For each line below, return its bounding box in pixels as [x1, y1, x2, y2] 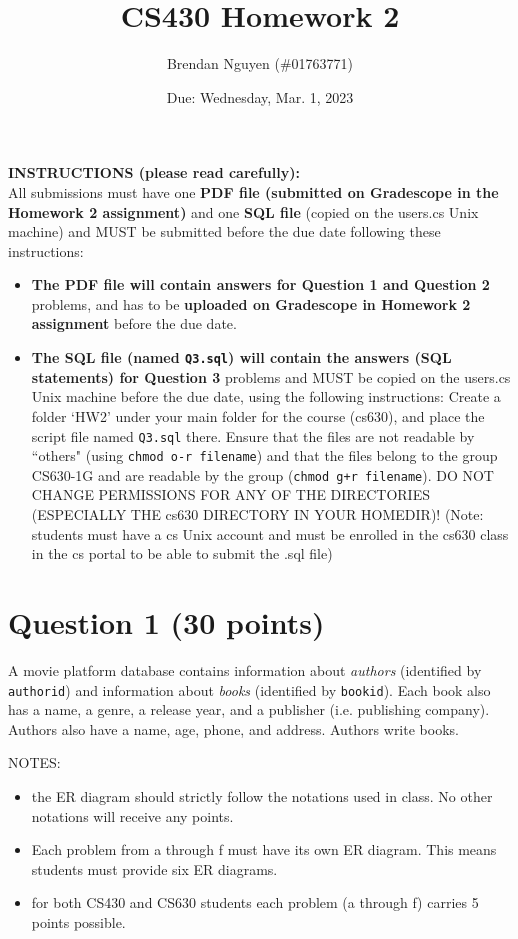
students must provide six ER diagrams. [31, 858, 278, 879]
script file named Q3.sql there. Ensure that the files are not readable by [31, 425, 475, 446]
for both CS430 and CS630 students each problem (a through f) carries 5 [31, 892, 479, 913]
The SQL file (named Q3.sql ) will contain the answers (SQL [31, 347, 452, 368]
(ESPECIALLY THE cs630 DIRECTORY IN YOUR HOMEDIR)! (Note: [31, 504, 484, 525]
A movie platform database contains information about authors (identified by [8, 659, 482, 680]
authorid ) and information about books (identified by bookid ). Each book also [8, 679, 491, 700]
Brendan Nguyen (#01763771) [166, 53, 354, 74]
